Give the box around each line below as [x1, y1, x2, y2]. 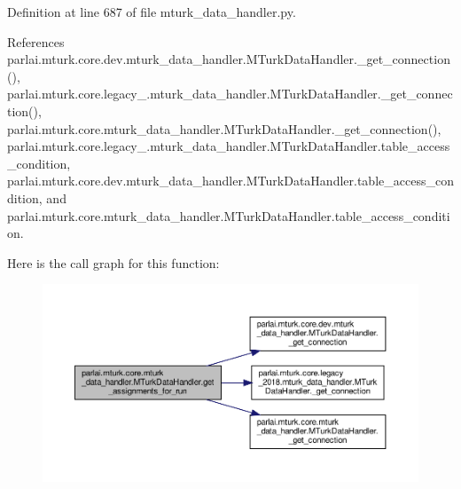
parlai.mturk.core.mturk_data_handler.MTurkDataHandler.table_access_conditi [7, 206, 450, 225]
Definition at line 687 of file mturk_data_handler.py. [7, 3, 296, 20]
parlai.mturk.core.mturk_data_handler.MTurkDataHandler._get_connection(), [7, 119, 441, 138]
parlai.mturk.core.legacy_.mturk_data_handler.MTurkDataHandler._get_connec [7, 84, 453, 103]
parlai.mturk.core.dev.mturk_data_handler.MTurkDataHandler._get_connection [7, 50, 450, 68]
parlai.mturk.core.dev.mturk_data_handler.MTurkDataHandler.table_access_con [7, 171, 454, 190]
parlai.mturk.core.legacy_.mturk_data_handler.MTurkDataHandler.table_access [7, 137, 450, 155]
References [7, 32, 65, 51]
